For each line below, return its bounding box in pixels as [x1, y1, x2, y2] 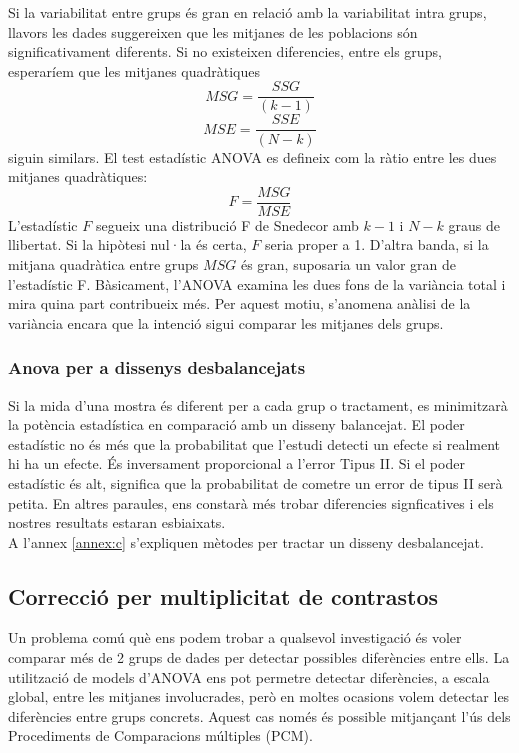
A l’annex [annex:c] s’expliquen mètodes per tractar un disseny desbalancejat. [8, 531, 484, 552]
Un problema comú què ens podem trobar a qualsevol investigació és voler [8, 627, 462, 648]
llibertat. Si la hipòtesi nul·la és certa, [8, 234, 247, 255]
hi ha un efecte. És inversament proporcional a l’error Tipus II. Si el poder [8, 453, 465, 474]
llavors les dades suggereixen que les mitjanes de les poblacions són [8, 21, 418, 42]
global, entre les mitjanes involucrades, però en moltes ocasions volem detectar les [8, 686, 510, 707]
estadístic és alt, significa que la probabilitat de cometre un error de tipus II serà [8, 472, 503, 493]
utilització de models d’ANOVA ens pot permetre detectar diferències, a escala [8, 666, 490, 687]
